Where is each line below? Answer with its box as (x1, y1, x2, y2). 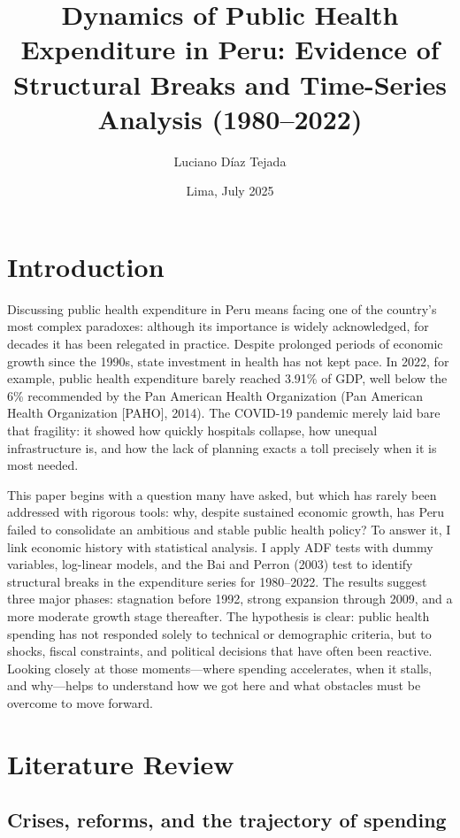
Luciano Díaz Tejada (173, 151, 287, 170)
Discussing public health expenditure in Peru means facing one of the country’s (7, 299, 437, 318)
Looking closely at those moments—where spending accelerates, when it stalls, (7, 658, 433, 677)
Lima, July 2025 (186, 181, 274, 200)
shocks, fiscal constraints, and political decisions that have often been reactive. (7, 642, 433, 660)
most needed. (7, 456, 79, 474)
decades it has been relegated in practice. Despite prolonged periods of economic (7, 334, 443, 352)
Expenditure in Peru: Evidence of (20, 31, 440, 67)
